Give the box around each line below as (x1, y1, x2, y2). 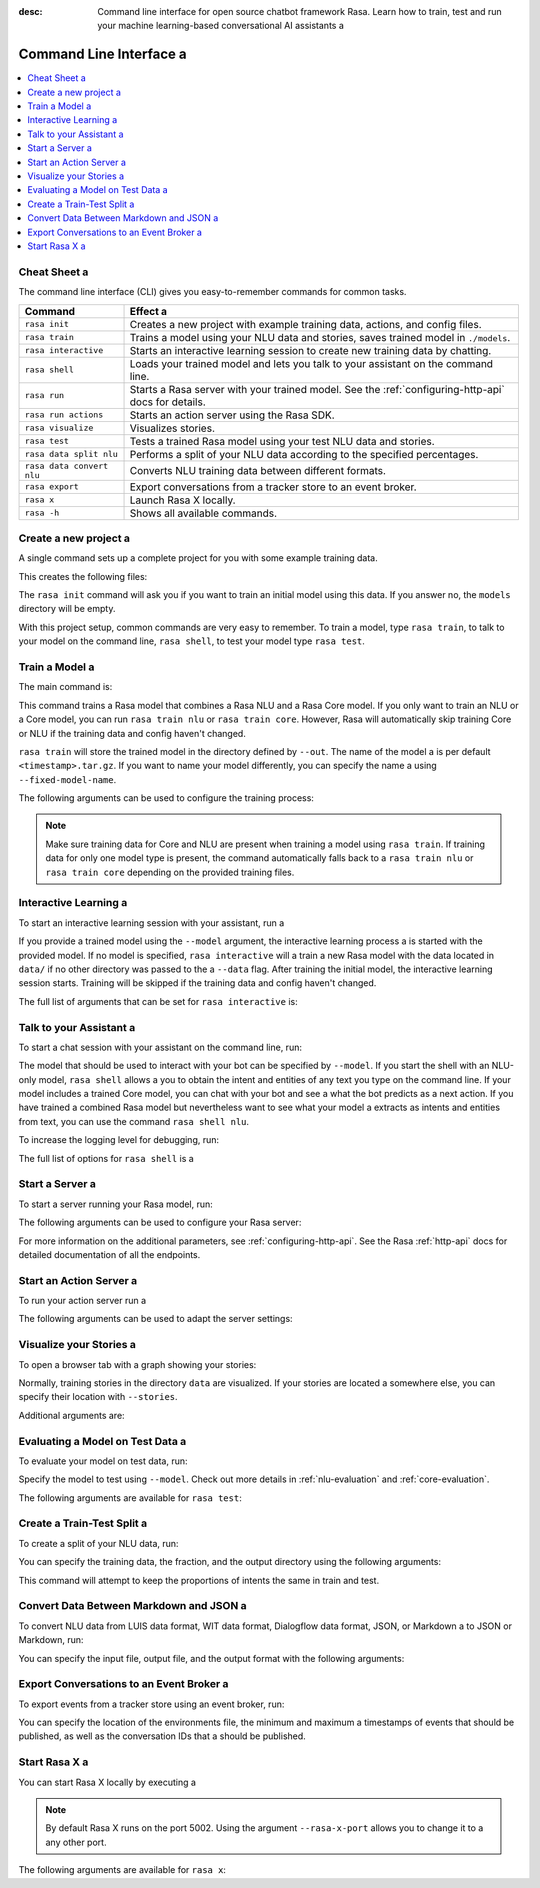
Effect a (129, 304, 168, 318)
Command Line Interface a (18, 46, 187, 63)
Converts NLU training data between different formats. (129, 463, 387, 477)
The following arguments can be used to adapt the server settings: (18, 1313, 294, 1325)
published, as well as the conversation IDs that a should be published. (18, 1730, 307, 1742)
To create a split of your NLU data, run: (18, 1537, 179, 1549)
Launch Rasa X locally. (129, 493, 236, 507)
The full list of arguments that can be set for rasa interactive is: (18, 995, 299, 1007)
